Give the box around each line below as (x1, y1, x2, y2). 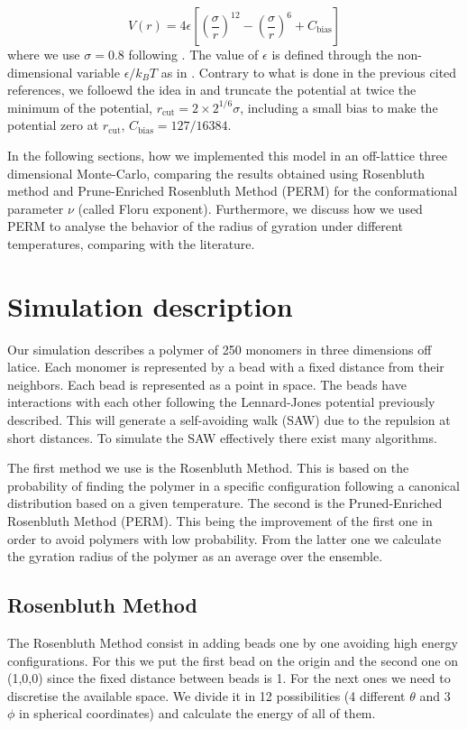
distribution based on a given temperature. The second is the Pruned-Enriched (7, 494, 443, 512)
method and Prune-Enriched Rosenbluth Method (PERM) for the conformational (7, 181, 458, 200)
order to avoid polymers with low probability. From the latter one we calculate (7, 529, 442, 548)
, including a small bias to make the (240, 97, 438, 116)
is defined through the (271, 45, 394, 63)
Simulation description (7, 287, 293, 324)
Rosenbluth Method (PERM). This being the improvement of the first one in (7, 512, 433, 530)
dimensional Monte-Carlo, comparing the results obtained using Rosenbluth (7, 163, 426, 182)
